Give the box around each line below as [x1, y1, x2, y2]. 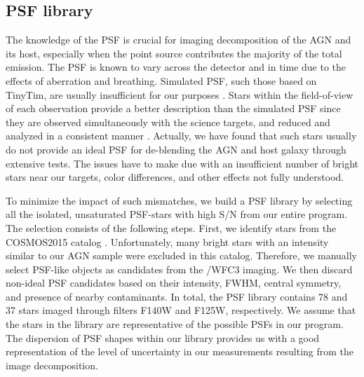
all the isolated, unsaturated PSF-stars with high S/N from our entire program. [6, 207, 348, 221]
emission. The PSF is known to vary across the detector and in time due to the [6, 60, 346, 74]
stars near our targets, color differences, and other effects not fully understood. [6, 170, 344, 184]
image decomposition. [6, 357, 98, 372]
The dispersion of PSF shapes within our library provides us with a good [6, 330, 320, 345]
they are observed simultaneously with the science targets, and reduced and [6, 114, 330, 129]
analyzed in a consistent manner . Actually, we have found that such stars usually [6, 128, 357, 143]
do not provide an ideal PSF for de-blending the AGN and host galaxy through [6, 142, 346, 156]
